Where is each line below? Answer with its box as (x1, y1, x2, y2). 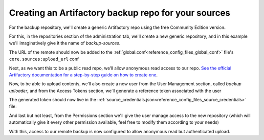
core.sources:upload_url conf (9, 56, 79, 62)
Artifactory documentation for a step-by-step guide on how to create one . (9, 71, 158, 78)
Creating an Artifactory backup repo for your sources (9, 7, 231, 18)
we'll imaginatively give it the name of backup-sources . (9, 40, 121, 46)
